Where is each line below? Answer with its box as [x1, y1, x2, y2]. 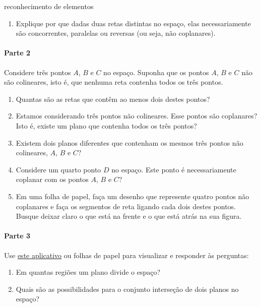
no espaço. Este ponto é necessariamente [111, 164, 236, 174]
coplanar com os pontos [16, 174, 89, 185]
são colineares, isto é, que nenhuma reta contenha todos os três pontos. [4, 77, 223, 87]
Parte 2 [4, 47, 31, 58]
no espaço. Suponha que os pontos [103, 67, 209, 77]
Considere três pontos [4, 67, 71, 77]
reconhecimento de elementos [4, 1, 94, 11]
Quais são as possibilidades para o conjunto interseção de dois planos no [16, 283, 239, 294]
